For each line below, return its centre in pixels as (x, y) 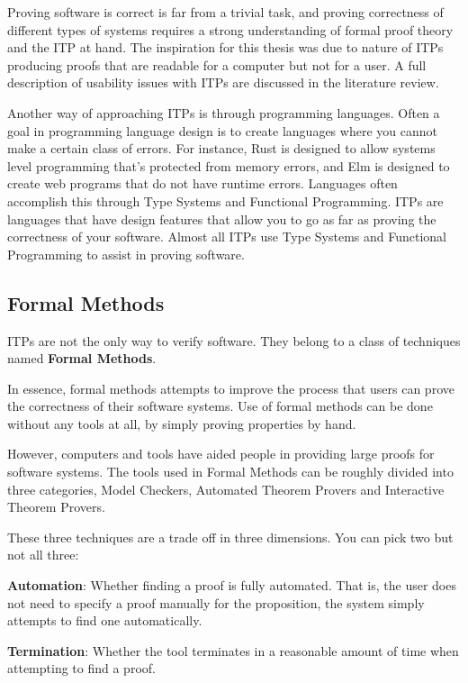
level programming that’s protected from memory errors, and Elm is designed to (229, 165)
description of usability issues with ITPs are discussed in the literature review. (223, 82)
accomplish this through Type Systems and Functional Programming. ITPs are (225, 200)
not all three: (43, 555)
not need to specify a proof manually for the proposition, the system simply (216, 602)
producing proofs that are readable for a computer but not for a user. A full (217, 64)
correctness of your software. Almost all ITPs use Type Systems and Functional (227, 237)
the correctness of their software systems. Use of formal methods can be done (220, 406)
